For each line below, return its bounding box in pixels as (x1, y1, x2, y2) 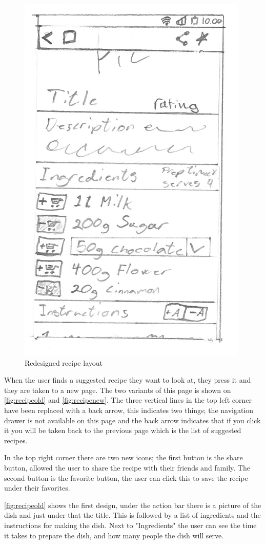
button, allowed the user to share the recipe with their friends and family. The (4, 462, 250, 473)
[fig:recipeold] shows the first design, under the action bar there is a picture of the (4, 499, 261, 510)
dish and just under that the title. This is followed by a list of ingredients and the (4, 510, 261, 520)
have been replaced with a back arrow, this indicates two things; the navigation (4, 404, 254, 415)
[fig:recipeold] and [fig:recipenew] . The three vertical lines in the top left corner (4, 395, 252, 405)
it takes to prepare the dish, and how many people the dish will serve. (4, 530, 224, 540)
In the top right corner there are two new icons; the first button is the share (4, 452, 243, 463)
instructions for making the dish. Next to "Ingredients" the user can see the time (4, 519, 257, 530)
